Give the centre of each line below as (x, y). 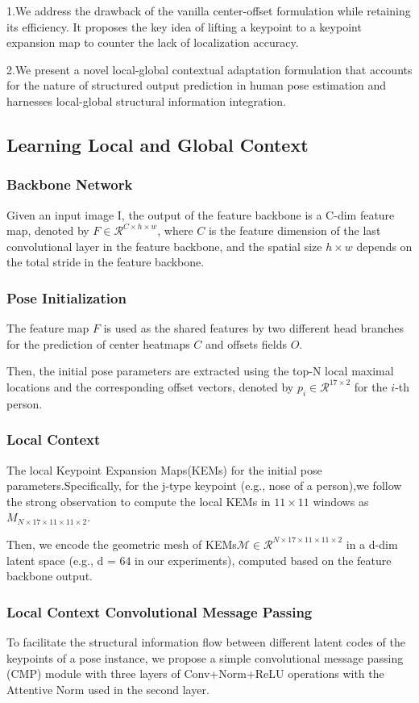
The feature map (48, 328)
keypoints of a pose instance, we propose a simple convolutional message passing (205, 657)
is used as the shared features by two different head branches (254, 328)
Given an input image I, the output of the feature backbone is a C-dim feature (201, 214)
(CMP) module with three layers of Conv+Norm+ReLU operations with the (195, 674)
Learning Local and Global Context (158, 144)
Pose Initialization (66, 297)
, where (175, 230)
